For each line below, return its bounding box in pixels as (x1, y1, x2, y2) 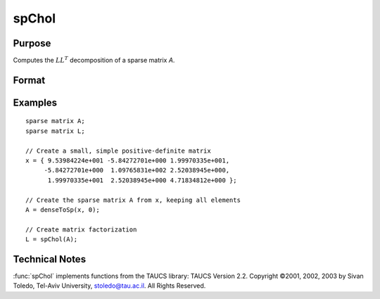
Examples (13, 96, 58, 108)
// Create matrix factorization (25, 225, 137, 234)
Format (13, 74, 46, 86)
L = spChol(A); (25, 236, 78, 243)
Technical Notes (13, 253, 87, 265)
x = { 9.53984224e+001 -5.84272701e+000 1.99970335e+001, (25, 157, 230, 165)
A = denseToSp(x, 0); (25, 206, 100, 214)
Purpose (13, 37, 51, 49)
